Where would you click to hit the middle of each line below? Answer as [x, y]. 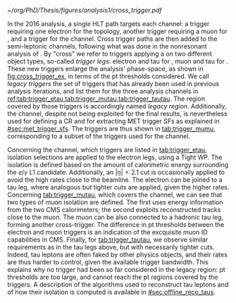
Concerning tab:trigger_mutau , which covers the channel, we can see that [115, 194]
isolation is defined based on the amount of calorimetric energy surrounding [118, 165]
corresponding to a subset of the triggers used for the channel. [99, 136]
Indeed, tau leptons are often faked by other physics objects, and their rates [117, 254]
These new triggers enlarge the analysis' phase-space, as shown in [105, 69]
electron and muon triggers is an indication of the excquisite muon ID [107, 232]
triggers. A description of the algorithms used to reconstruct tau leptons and [118, 284]
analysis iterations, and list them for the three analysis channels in [103, 91]
